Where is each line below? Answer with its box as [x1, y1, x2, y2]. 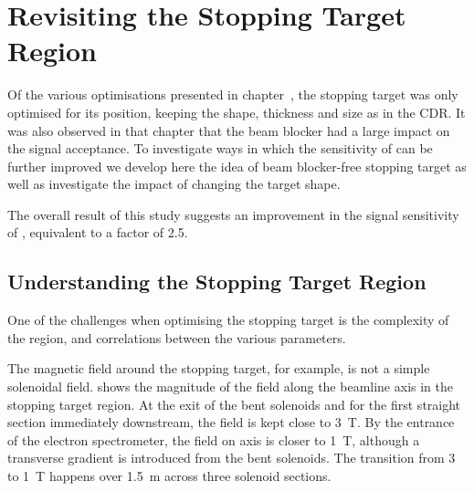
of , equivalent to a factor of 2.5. [7, 223, 188, 242]
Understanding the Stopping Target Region [7, 267, 427, 296]
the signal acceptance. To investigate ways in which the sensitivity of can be [7, 139, 433, 158]
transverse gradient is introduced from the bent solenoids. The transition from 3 [7, 448, 456, 467]
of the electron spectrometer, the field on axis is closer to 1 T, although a [7, 430, 420, 449]
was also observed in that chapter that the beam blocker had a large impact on [7, 120, 450, 140]
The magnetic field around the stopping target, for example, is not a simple [7, 359, 430, 378]
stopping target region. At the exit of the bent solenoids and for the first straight [7, 394, 461, 413]
